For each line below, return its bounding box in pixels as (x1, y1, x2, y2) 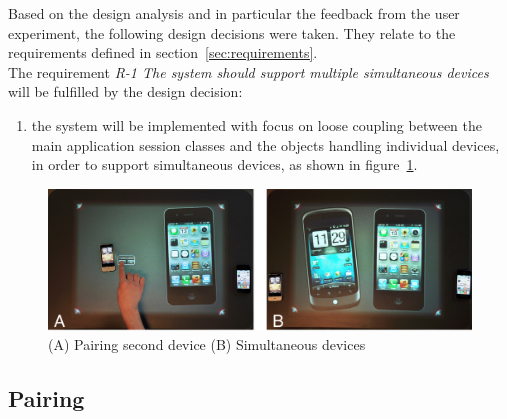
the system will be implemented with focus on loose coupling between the (31, 114, 483, 135)
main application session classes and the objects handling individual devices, (31, 134, 500, 155)
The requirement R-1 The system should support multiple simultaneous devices (8, 61, 489, 82)
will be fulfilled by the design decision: (8, 81, 243, 102)
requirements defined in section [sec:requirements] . (8, 42, 318, 63)
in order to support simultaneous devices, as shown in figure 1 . (31, 154, 418, 175)
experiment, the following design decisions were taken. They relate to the (8, 22, 456, 43)
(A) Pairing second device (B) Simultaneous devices (48, 334, 366, 355)
